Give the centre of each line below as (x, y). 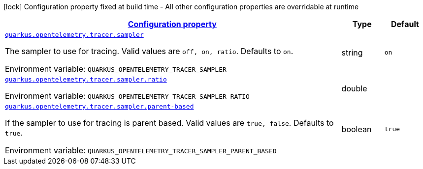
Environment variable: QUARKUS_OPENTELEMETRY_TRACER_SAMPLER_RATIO (127, 96)
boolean (357, 129)
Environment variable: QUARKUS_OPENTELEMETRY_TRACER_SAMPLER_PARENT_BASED (141, 150)
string (352, 52)
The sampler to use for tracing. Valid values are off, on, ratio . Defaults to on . (149, 51)
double (354, 88)
